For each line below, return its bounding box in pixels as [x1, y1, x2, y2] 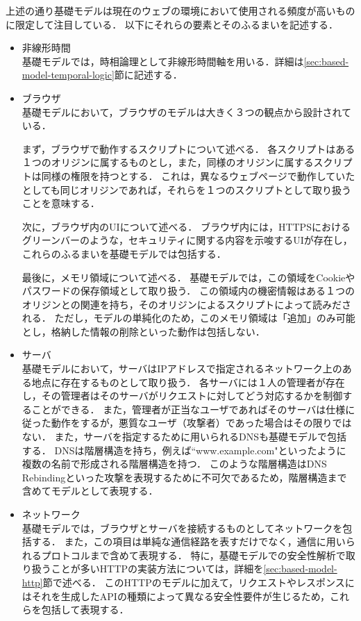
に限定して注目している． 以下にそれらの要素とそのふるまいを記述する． [6, 17, 339, 31]
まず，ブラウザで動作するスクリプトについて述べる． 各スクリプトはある [22, 141, 355, 156]
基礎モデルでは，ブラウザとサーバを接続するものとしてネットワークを [22, 520, 343, 535]
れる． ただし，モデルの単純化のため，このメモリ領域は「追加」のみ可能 [22, 310, 355, 325]
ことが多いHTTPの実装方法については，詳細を [51, 561, 264, 576]
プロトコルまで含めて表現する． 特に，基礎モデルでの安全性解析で [41, 547, 346, 562]
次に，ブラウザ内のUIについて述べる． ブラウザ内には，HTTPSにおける [22, 219, 351, 233]
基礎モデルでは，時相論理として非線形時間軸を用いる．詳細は [22, 53, 304, 68]
